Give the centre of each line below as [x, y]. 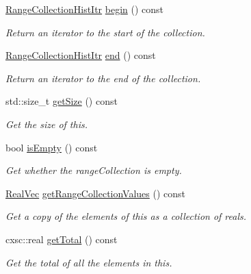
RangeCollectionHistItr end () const [81, 55]
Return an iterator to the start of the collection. [105, 32]
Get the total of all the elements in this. [89, 262]
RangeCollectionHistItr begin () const [85, 9]
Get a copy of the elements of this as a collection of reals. [126, 216]
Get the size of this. [47, 124]
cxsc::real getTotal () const [62, 239]
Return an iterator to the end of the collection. [103, 78]
